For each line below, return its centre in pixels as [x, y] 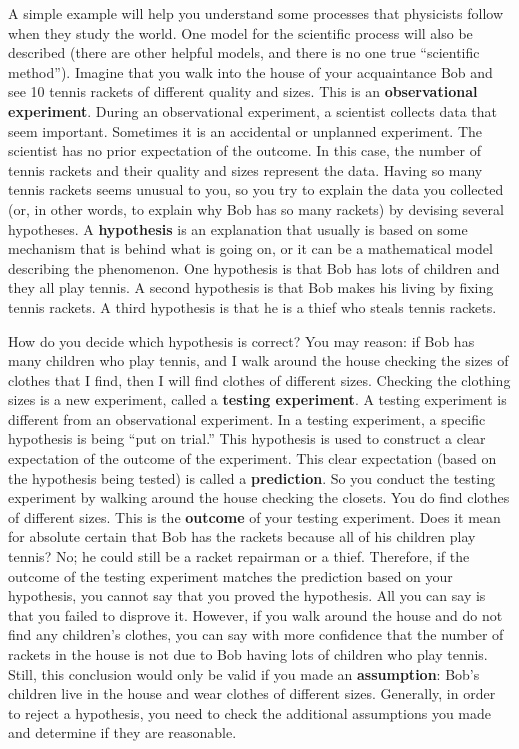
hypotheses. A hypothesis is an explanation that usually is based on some [238, 228]
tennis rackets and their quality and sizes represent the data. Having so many [245, 169]
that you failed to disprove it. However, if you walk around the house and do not [255, 614]
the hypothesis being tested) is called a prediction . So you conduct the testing [251, 477]
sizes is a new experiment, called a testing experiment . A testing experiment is [257, 399]
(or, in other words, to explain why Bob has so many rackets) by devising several [256, 208]
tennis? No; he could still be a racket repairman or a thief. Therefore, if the [239, 556]
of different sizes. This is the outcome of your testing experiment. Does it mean [254, 516]
